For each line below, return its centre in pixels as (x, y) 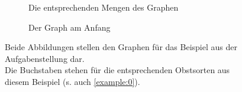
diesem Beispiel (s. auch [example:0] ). (72, 81)
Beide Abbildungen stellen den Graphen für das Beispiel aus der (121, 47)
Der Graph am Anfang (70, 27)
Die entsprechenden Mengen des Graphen (104, 7)
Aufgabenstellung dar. (45, 58)
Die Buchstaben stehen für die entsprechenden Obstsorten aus (117, 70)
